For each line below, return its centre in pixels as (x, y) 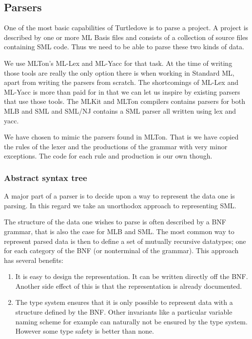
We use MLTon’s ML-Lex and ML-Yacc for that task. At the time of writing (118, 63)
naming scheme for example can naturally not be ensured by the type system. (131, 321)
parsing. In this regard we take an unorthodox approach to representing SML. (120, 205)
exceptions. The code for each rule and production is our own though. (108, 156)
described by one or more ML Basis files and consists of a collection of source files (126, 37)
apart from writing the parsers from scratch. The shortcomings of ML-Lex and (121, 82)
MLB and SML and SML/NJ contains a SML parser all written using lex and (120, 110)
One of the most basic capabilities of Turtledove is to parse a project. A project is (126, 28)
